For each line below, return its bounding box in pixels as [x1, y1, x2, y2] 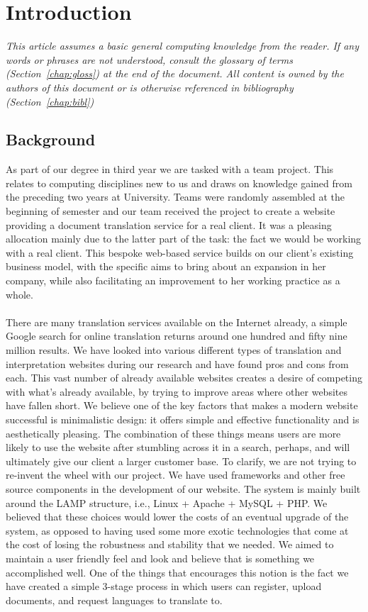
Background [6, 128, 96, 150]
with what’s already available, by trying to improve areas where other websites [6, 384, 347, 399]
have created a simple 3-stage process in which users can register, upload [6, 579, 322, 594]
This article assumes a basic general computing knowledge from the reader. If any [6, 38, 359, 53]
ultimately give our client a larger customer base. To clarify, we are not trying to [6, 453, 357, 468]
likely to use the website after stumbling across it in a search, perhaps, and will [6, 440, 350, 455]
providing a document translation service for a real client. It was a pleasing [6, 217, 332, 232]
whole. [6, 286, 33, 301]
